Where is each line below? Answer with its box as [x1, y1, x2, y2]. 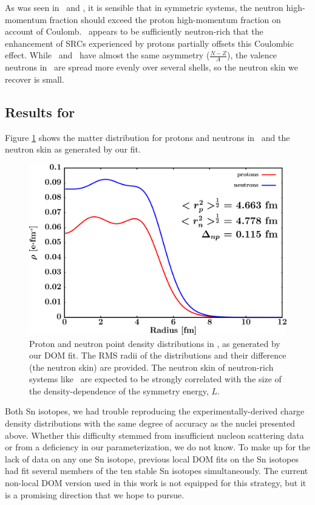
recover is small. [5, 72, 64, 85]
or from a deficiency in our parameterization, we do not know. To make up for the [5, 441, 311, 453]
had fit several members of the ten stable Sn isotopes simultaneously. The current [5, 464, 308, 477]
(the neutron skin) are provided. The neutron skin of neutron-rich [29, 360, 274, 373]
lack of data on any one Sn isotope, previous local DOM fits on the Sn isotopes [5, 452, 299, 465]
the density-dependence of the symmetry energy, [29, 384, 209, 397]
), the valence [227, 49, 277, 61]
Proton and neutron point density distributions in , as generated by [29, 337, 280, 349]
